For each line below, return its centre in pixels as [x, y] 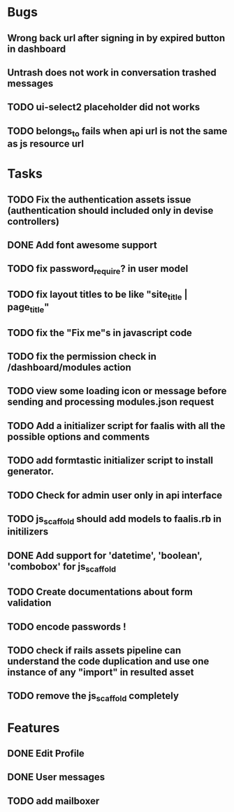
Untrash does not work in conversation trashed [112, 72]
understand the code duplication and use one [108, 661]
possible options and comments [79, 436]
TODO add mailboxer [53, 801]
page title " [28, 308]
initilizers [28, 532]
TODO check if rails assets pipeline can [94, 650]
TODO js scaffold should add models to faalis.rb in [115, 520]
